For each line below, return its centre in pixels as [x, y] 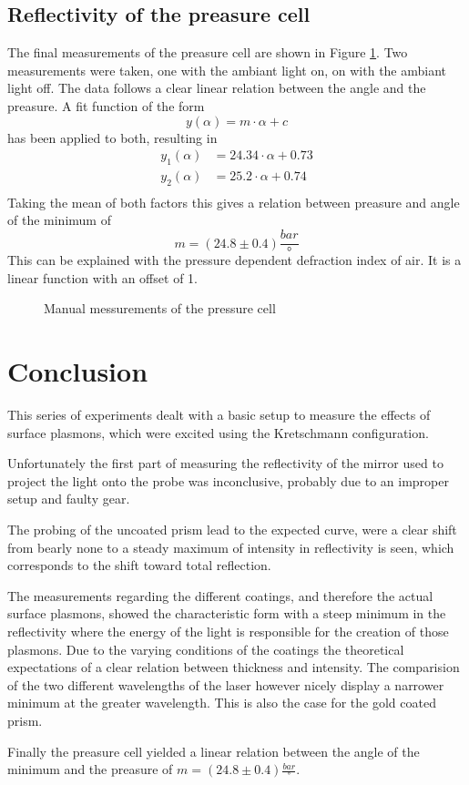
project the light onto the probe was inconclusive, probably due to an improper [228, 480]
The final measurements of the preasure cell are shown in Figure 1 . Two [208, 52]
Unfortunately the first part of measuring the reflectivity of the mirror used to [225, 463]
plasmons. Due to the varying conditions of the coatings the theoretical [206, 649]
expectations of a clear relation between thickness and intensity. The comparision [234, 667]
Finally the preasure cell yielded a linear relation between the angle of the [214, 751]
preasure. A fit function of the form [106, 105]
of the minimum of [59, 220]
